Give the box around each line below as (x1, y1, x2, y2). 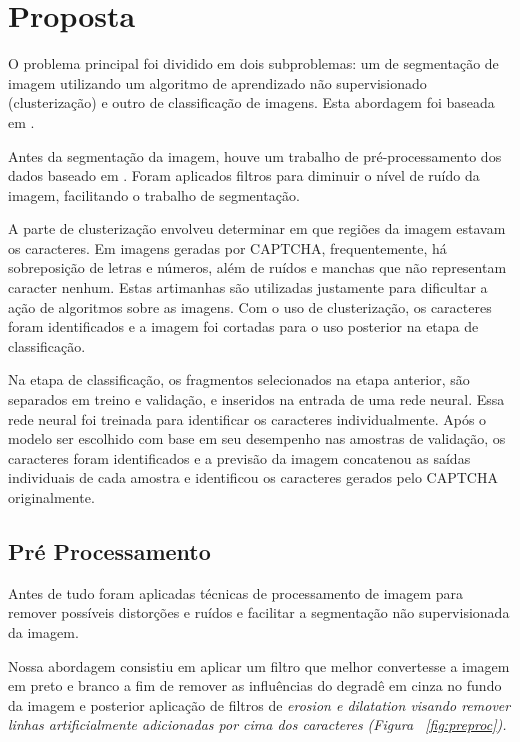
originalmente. (8, 487, 95, 507)
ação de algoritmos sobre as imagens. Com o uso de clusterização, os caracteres (8, 296, 492, 317)
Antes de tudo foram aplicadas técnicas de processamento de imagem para (8, 582, 464, 603)
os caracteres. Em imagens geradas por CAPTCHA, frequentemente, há (8, 237, 447, 258)
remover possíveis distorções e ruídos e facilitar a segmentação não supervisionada (8, 602, 510, 623)
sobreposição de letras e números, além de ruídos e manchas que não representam (8, 257, 507, 278)
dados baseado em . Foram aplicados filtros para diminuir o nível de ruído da (8, 165, 480, 186)
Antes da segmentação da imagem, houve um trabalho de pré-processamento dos (8, 145, 502, 166)
